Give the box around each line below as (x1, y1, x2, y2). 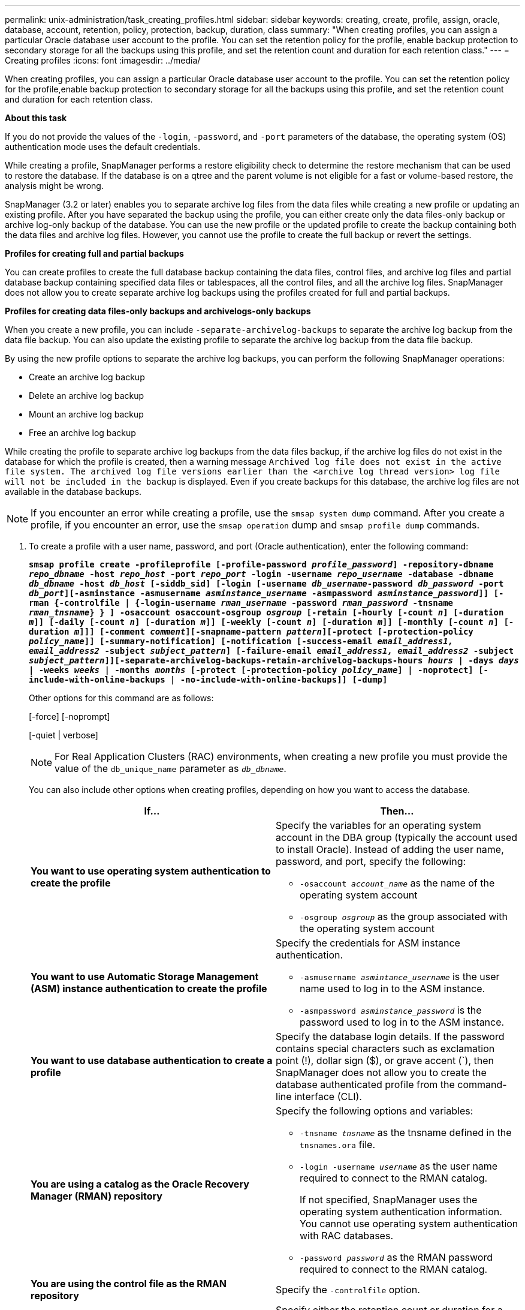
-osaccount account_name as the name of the (300, 877, 495, 889)
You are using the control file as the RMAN (31, 1278, 227, 1290)
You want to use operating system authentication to (31, 865, 271, 877)
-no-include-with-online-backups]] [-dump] (180, 675, 388, 684)
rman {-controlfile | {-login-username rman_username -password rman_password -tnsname (29, 598, 454, 608)
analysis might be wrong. (5, 181, 104, 191)
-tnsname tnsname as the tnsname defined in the (300, 1126, 512, 1138)
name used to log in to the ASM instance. (300, 982, 485, 994)
